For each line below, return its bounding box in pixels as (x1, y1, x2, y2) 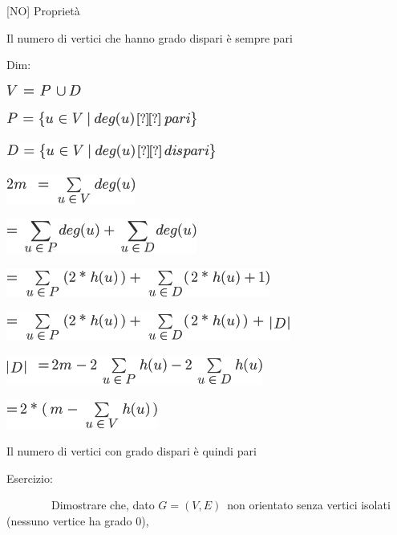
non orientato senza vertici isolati (227, 496, 391, 513)
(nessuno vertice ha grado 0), (6, 512, 149, 529)
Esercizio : (6, 469, 53, 486)
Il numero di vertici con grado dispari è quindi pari (6, 443, 257, 459)
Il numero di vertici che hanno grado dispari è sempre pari (6, 29, 293, 46)
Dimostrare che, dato (51, 496, 155, 513)
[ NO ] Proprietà (6, 2, 80, 18)
